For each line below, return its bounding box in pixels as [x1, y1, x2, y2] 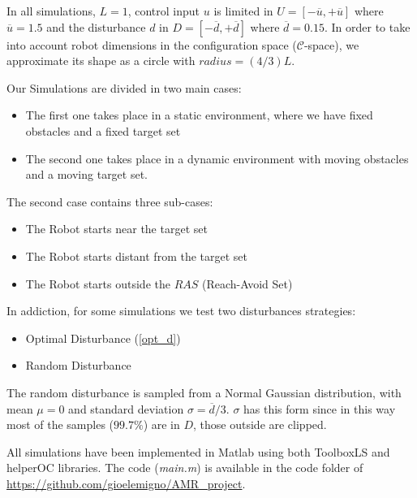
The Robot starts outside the [25, 275, 170, 292]
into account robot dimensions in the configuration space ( [6, 36, 297, 53]
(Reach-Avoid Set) [202, 275, 293, 292]
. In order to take [324, 18, 411, 35]
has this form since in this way [243, 400, 396, 417]
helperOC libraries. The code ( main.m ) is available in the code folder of [6, 459, 363, 476]
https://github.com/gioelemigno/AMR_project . [6, 474, 246, 492]
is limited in [213, 2, 273, 19]
